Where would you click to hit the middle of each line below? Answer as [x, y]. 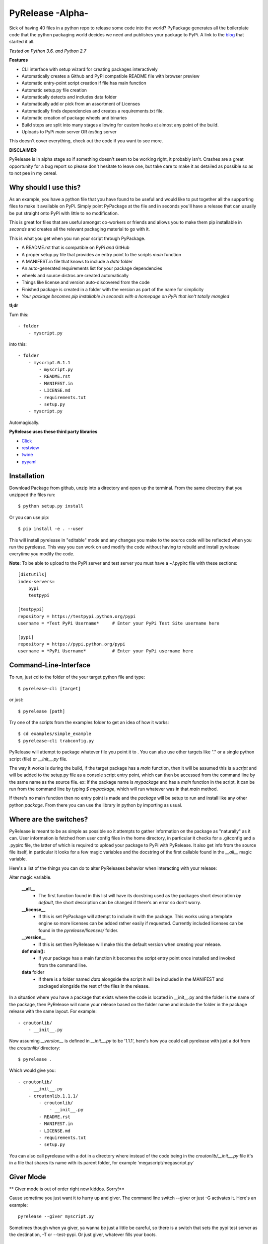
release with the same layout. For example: [53, 1011]
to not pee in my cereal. [33, 173]
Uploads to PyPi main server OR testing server [69, 132]
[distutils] [33, 574]
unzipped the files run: [32, 495]
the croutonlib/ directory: [35, 1048]
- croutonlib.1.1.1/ [53, 1096]
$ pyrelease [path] [42, 711]
